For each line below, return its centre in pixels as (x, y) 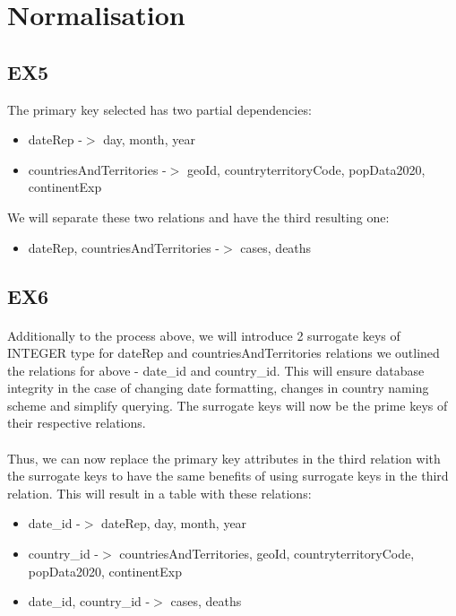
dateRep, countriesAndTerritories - (124, 247)
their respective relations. (77, 423)
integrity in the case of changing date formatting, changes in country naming (218, 388)
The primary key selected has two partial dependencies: (159, 109)
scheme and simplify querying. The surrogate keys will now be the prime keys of (228, 405)
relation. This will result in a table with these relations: (159, 493)
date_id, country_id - (89, 601)
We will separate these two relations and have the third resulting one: (198, 217)
